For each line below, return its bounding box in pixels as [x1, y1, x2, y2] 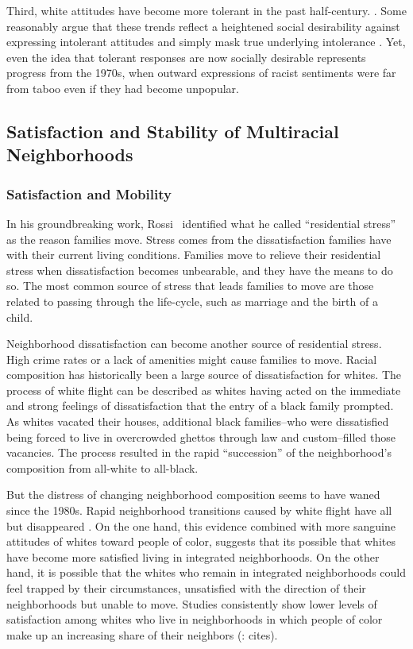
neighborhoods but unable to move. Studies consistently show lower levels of [6, 595, 377, 612]
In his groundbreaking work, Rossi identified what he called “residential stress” [6, 214, 396, 231]
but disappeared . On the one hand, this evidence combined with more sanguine [6, 517, 396, 534]
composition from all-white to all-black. [6, 459, 199, 476]
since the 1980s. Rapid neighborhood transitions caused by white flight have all [6, 502, 392, 519]
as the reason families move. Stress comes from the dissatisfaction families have [6, 230, 392, 247]
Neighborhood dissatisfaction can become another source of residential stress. [6, 335, 382, 352]
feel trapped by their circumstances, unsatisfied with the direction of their [6, 580, 366, 597]
